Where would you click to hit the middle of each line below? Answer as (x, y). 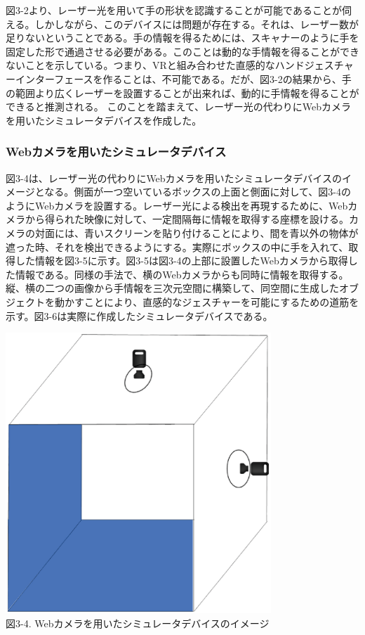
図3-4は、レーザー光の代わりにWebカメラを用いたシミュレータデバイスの (174, 178)
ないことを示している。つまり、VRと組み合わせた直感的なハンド (155, 65)
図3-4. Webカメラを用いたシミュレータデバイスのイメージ (138, 623)
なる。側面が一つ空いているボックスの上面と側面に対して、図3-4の (198, 192)
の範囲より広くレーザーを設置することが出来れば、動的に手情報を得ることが (182, 92)
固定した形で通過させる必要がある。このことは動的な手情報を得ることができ (182, 51)
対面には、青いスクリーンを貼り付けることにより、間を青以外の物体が (197, 232)
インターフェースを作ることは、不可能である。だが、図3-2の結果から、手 (183, 78)
